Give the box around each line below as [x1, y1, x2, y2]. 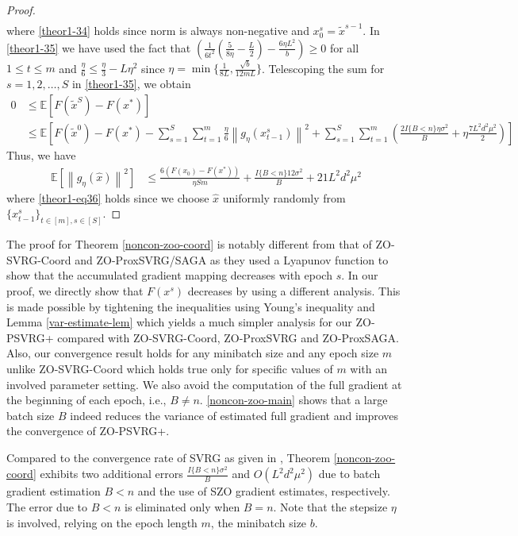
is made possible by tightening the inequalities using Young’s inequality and [6, 298, 375, 314]
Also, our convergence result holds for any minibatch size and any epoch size [6, 345, 379, 361]
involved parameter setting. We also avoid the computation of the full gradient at [6, 376, 402, 392]
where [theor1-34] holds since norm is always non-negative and [6, 22, 309, 39]
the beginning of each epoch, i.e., [6, 391, 167, 408]
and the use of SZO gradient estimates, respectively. [137, 483, 390, 499]
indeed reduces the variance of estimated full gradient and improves [70, 407, 399, 423]
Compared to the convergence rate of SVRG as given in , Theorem [6, 449, 331, 465]
